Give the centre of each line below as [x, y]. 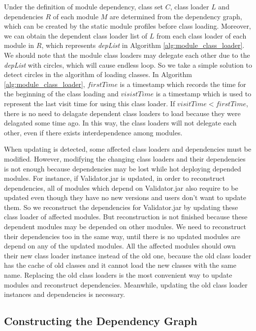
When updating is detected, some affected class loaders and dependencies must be [128, 149]
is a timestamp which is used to [204, 94]
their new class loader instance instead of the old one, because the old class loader [128, 255]
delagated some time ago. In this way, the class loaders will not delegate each [120, 123]
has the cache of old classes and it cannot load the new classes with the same [120, 265]
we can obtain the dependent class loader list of [76, 35]
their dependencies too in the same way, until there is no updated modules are [122, 236]
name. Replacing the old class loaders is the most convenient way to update [118, 275]
